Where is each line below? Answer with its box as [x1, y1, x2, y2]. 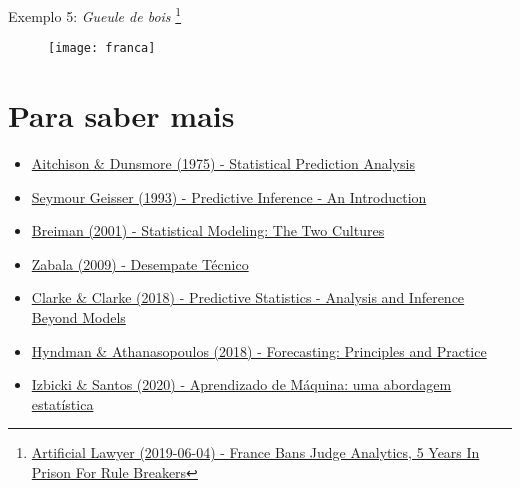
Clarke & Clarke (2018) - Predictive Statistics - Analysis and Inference [31, 287, 465, 308]
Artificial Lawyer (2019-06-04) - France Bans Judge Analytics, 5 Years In [31, 442, 480, 463]
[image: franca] [48, 41, 156, 56]
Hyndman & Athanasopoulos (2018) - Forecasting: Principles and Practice [31, 340, 487, 361]
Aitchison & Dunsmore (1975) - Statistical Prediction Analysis [31, 153, 415, 174]
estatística [31, 393, 94, 414]
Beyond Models [31, 307, 126, 327]
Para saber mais [8, 95, 235, 136]
